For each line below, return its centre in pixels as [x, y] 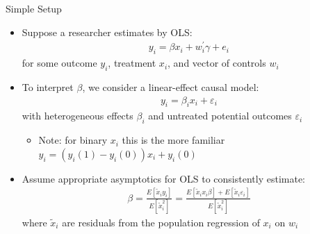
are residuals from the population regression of [161, 222]
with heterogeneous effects [77, 116]
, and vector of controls [217, 63]
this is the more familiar [173, 140]
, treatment [132, 63]
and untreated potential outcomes [220, 116]
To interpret [48, 86]
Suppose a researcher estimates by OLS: [107, 32]
